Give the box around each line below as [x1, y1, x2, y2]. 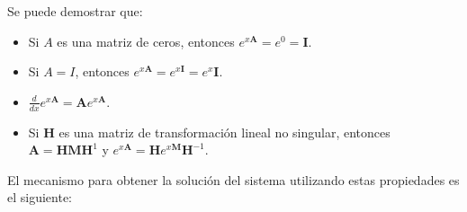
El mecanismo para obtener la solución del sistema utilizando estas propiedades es [7, 170, 460, 189]
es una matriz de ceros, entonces [57, 31, 235, 50]
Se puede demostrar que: [7, 2, 143, 20]
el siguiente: [7, 188, 73, 207]
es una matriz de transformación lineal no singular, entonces [58, 122, 391, 141]
